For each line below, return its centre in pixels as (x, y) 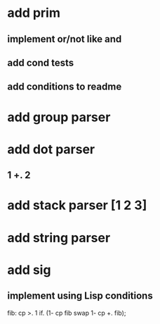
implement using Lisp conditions (80, 296)
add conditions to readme (65, 87)
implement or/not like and (65, 39)
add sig (29, 270)
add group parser (59, 117)
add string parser (59, 238)
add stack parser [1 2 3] (77, 205)
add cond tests (41, 62)
